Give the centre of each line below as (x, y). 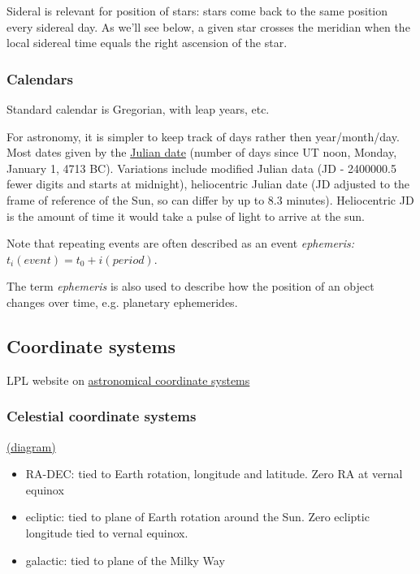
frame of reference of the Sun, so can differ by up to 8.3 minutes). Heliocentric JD (210, 199)
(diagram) (31, 446)
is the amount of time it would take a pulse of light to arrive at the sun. (186, 216)
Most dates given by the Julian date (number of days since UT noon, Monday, (202, 152)
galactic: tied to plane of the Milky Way (125, 560)
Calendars (40, 78)
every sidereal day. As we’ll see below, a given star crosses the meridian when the (208, 26)
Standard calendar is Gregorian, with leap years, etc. (138, 109)
